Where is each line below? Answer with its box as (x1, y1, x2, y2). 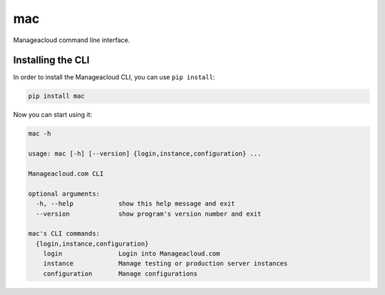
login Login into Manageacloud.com (43, 250, 220, 258)
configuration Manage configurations (43, 269, 197, 278)
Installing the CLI (13, 54, 90, 66)
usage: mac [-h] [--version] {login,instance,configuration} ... (28, 150, 262, 158)
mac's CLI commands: (28, 229, 100, 238)
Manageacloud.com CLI (28, 169, 104, 178)
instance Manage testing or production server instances (43, 259, 288, 268)
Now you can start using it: (13, 111, 93, 119)
